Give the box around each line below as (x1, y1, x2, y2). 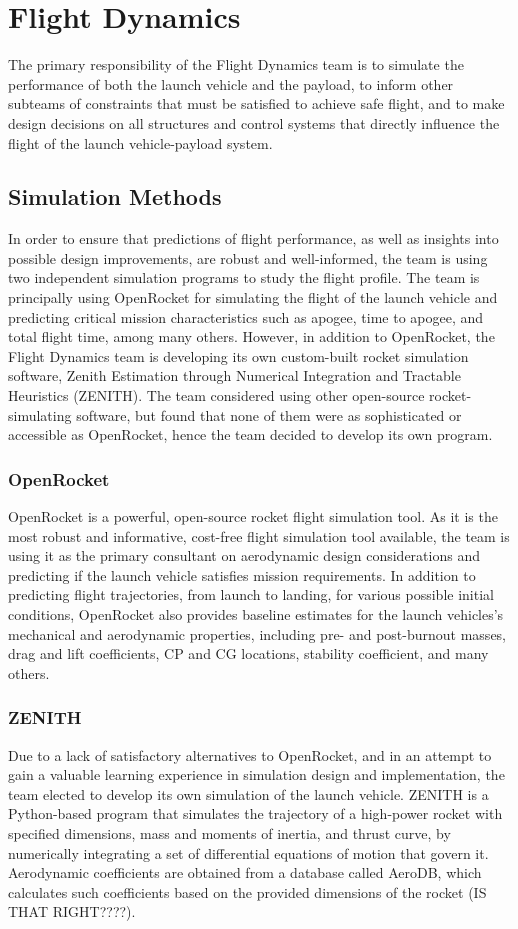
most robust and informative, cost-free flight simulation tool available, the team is (8, 525, 510, 546)
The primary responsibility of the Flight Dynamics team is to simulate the (8, 54, 464, 75)
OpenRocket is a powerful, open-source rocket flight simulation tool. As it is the (8, 506, 498, 527)
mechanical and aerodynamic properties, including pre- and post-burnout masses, (8, 623, 507, 644)
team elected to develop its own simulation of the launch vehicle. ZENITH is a (8, 783, 489, 804)
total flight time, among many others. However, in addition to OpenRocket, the (8, 326, 495, 347)
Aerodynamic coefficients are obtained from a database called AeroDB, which (8, 862, 482, 883)
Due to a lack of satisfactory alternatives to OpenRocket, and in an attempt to (8, 744, 492, 765)
